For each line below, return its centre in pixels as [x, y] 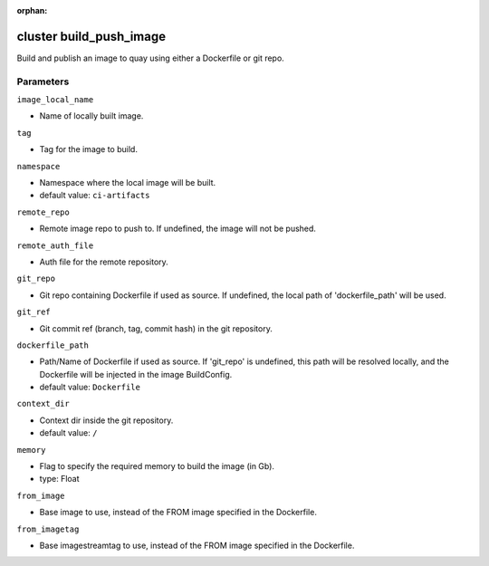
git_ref [34, 312]
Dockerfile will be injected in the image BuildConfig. [136, 374]
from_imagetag [48, 529]
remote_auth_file [55, 245]
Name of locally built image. [91, 116]
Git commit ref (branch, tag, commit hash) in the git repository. [156, 328]
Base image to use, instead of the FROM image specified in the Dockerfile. [178, 513]
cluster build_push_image [91, 36]
